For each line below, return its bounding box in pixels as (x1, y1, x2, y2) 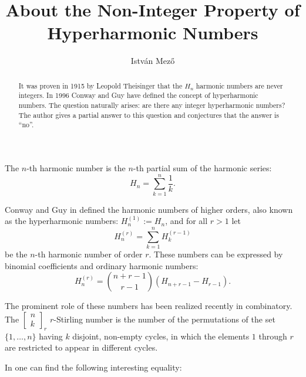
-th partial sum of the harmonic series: (133, 161, 272, 174)
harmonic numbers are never (196, 80, 283, 90)
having (39, 330, 63, 342)
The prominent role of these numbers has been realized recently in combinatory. (5, 300, 292, 312)
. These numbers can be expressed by (149, 248, 283, 260)
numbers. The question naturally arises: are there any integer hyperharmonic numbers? (18, 100, 285, 110)
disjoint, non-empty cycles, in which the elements (72, 330, 250, 342)
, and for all (165, 215, 208, 227)
